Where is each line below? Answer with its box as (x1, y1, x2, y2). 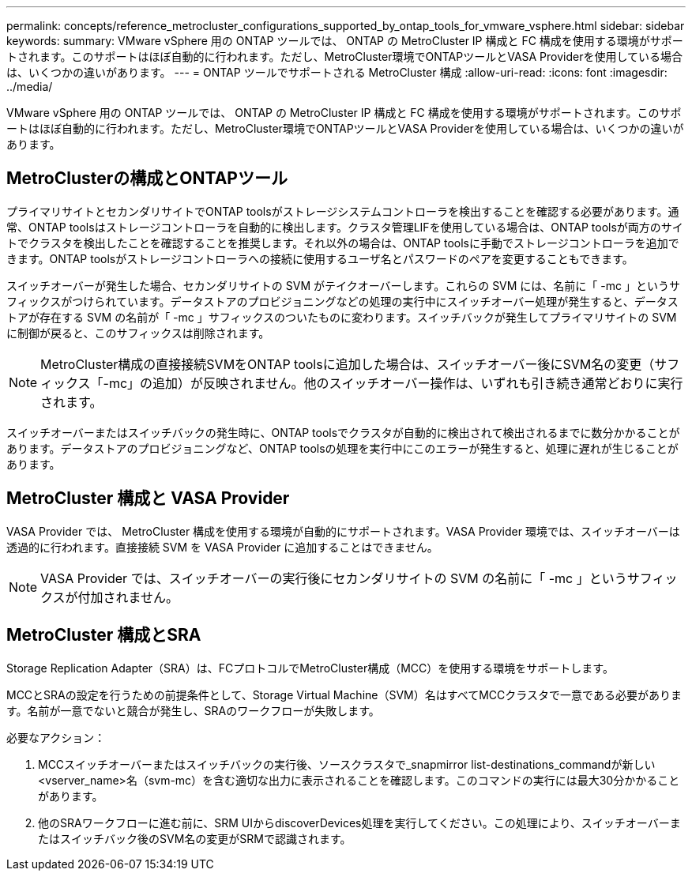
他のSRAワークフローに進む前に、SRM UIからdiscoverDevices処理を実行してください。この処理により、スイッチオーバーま (38, 815, 681, 830)
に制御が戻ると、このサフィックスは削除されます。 (6, 326, 270, 340)
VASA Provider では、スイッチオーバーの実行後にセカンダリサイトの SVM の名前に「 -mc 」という (40, 570, 627, 586)
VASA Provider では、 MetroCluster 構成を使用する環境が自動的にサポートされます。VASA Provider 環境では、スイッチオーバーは (6, 524, 680, 538)
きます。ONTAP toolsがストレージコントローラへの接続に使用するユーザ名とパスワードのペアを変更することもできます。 (6, 251, 634, 265)
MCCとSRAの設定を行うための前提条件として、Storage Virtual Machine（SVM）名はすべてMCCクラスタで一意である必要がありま (6, 687, 682, 702)
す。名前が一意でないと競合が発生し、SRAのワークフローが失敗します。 (6, 703, 380, 717)
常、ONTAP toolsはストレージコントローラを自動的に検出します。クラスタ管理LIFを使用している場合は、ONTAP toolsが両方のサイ (6, 220, 683, 234)
